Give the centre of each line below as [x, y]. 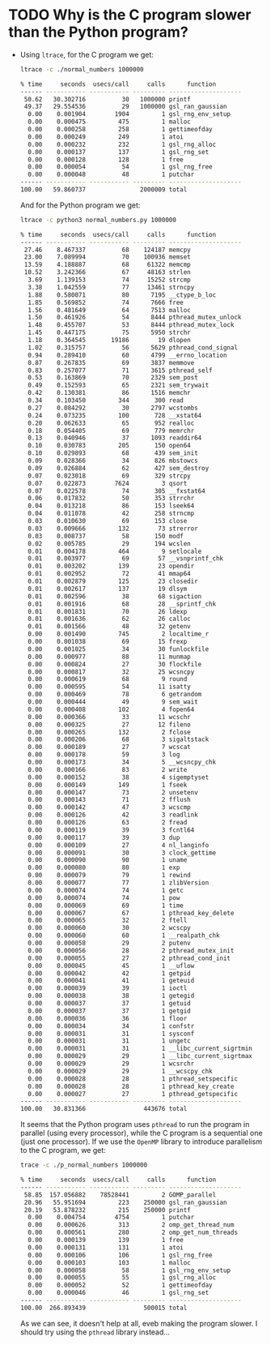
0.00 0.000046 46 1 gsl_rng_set [119, 1293]
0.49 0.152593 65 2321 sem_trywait [119, 386]
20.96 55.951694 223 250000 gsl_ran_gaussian [125, 1202]
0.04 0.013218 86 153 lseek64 [111, 506]
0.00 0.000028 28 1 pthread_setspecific [133, 1079]
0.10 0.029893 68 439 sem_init [113, 453]
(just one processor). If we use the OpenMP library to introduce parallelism [141, 1142]
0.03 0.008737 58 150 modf [106, 536]
